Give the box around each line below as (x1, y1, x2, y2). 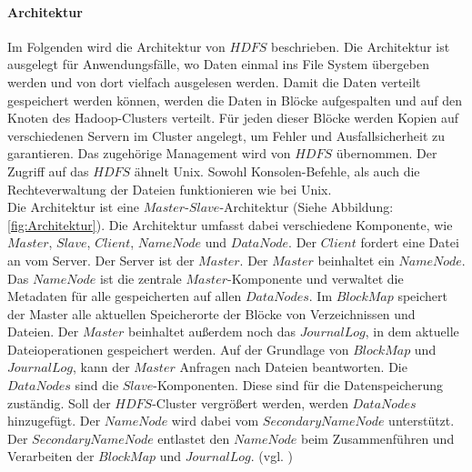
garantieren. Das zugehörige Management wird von (7, 144, 291, 163)
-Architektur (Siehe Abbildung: (219, 197, 394, 216)
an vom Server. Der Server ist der (7, 250, 195, 269)
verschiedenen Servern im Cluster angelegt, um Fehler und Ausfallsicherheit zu (7, 126, 446, 145)
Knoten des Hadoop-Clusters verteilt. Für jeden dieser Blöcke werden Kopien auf (7, 108, 459, 127)
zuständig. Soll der (7, 393, 111, 412)
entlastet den (157, 428, 230, 447)
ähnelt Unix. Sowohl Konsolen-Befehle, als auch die (134, 161, 420, 180)
